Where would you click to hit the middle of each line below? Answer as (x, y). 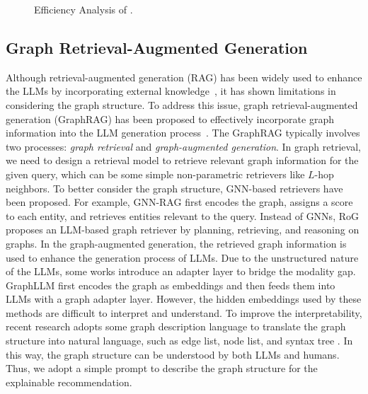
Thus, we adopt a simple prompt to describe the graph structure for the (162, 368)
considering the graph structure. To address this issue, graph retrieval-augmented (182, 104)
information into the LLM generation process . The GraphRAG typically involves (183, 133)
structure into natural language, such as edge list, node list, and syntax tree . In (179, 341)
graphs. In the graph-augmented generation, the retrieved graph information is (176, 243)
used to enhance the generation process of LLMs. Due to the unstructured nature (182, 257)
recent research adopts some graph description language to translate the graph (176, 326)
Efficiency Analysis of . (84, 9)
